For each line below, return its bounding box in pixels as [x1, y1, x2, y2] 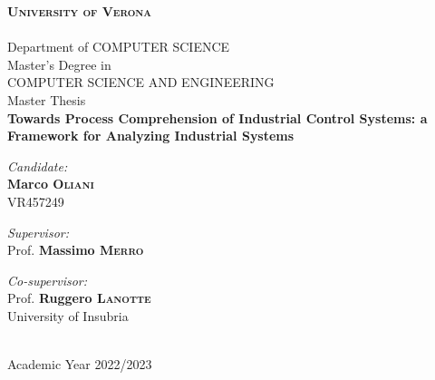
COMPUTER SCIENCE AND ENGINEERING [7, 73, 275, 92]
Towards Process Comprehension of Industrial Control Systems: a [7, 108, 428, 127]
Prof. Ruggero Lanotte [7, 288, 151, 307]
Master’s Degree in [7, 54, 111, 73]
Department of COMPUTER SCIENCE [7, 37, 230, 56]
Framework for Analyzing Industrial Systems [7, 126, 295, 145]
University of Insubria [7, 306, 129, 325]
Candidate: [7, 156, 68, 175]
